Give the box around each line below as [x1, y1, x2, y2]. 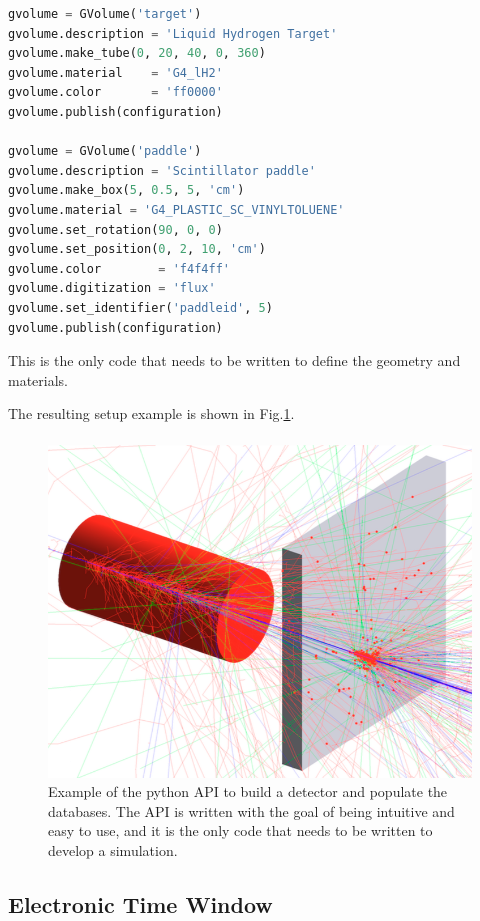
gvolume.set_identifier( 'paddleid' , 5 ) [8, 300, 273, 315]
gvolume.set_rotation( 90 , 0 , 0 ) [8, 222, 223, 237]
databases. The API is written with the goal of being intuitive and [48, 800, 455, 821]
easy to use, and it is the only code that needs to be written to [48, 820, 433, 841]
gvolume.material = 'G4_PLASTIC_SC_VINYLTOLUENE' [8, 202, 345, 217]
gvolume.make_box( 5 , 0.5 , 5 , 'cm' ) [8, 183, 245, 198]
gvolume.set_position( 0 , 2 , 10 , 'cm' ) [8, 242, 266, 257]
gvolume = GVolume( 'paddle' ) [8, 144, 202, 159]
